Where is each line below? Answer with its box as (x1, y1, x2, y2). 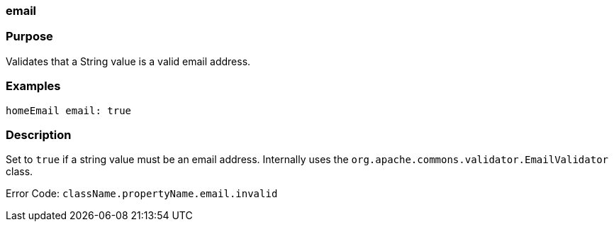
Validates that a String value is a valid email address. (6, 55, 251, 67)
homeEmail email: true (6, 104, 132, 116)
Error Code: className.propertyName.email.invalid (6, 187, 278, 200)
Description (6, 127, 72, 142)
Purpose (6, 29, 53, 44)
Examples (6, 79, 61, 94)
